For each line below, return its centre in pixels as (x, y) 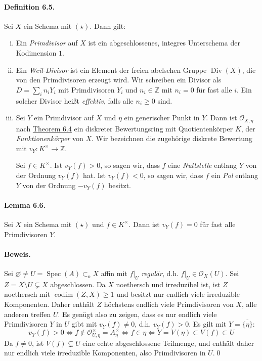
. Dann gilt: (108, 26)
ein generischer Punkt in (162, 118)
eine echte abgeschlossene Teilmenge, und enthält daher (168, 343)
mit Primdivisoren (86, 89)
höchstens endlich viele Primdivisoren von (169, 304)
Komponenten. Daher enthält (49, 304)
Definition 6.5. (30, 6)
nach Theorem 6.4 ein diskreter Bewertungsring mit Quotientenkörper (124, 128)
